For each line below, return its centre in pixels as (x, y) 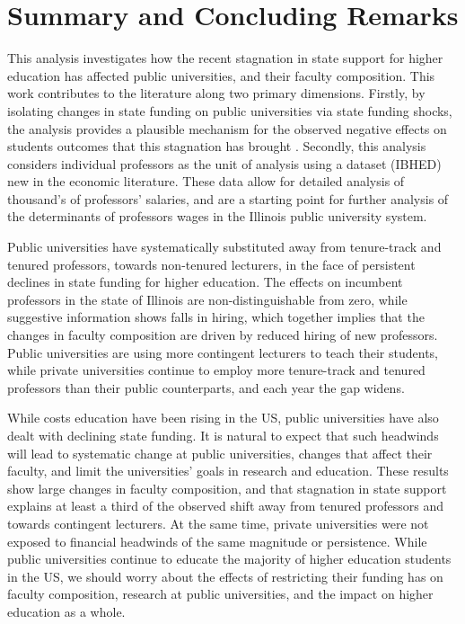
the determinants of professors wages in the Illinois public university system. (217, 216)
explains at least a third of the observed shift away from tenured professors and (226, 506)
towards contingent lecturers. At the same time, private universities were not (218, 523)
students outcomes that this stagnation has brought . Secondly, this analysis (217, 146)
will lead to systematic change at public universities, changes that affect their (220, 453)
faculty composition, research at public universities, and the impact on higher (220, 594)
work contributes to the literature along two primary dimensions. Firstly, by (216, 93)
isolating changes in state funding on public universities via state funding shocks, (230, 110)
